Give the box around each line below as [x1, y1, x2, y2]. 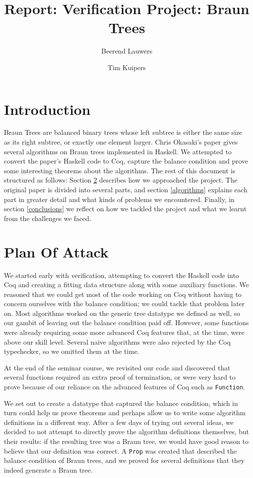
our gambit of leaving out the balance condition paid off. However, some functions [4, 317, 249, 328]
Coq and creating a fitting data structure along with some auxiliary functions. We [4, 279, 249, 290]
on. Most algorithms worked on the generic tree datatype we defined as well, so [4, 308, 240, 318]
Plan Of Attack [4, 241, 109, 261]
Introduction [4, 99, 91, 119]
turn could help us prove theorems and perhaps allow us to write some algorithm [4, 407, 246, 418]
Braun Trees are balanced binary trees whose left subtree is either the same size [4, 127, 242, 137]
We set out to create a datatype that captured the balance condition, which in [4, 398, 238, 408]
